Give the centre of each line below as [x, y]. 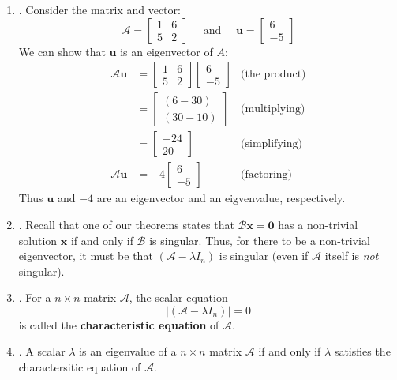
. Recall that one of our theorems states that [126, 224]
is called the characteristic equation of [119, 324]
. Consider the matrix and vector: [99, 9]
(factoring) [267, 175]
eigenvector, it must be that [86, 256]
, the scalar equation [178, 297]
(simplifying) [272, 144]
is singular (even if [264, 256]
